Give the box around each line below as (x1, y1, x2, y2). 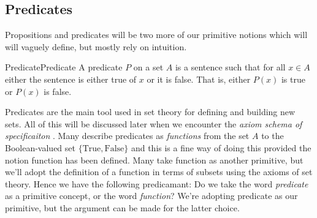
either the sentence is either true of (5, 72, 137, 85)
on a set (133, 61, 164, 73)
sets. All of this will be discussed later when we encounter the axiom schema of (5, 117, 302, 130)
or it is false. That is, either (147, 72, 251, 85)
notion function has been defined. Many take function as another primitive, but (5, 153, 304, 166)
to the (261, 129, 284, 142)
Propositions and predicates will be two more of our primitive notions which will (5, 28, 308, 41)
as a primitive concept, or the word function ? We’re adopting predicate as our (5, 189, 298, 202)
